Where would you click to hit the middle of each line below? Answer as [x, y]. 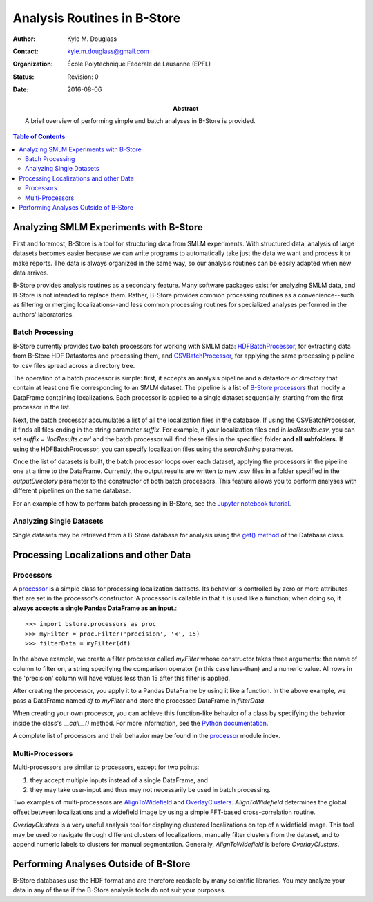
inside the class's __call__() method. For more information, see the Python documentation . [141, 723]
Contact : [26, 51]
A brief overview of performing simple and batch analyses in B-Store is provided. [140, 120]
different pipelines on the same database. [72, 490]
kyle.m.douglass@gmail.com [108, 51]
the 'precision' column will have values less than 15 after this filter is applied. [122, 679]
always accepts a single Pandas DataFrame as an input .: [95, 608]
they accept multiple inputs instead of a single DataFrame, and [119, 780]
